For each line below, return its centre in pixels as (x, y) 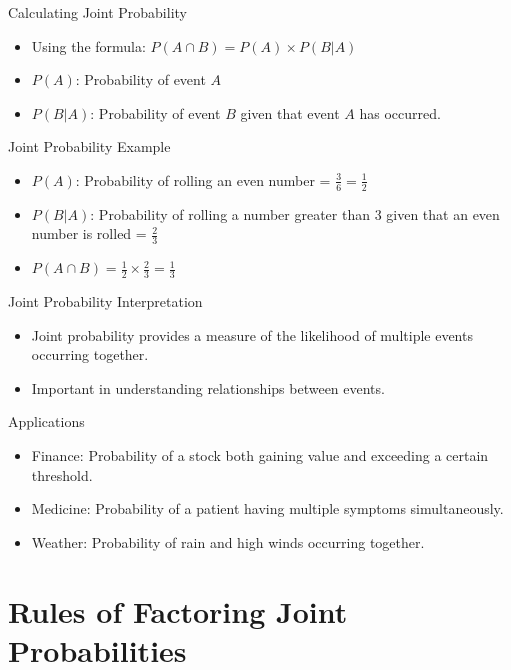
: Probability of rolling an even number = (203, 179)
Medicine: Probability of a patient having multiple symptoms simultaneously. (267, 508)
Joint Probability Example (89, 146)
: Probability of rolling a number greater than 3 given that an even (295, 213)
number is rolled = (89, 233)
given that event (290, 112)
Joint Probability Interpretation (105, 301)
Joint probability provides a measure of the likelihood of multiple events (252, 334)
